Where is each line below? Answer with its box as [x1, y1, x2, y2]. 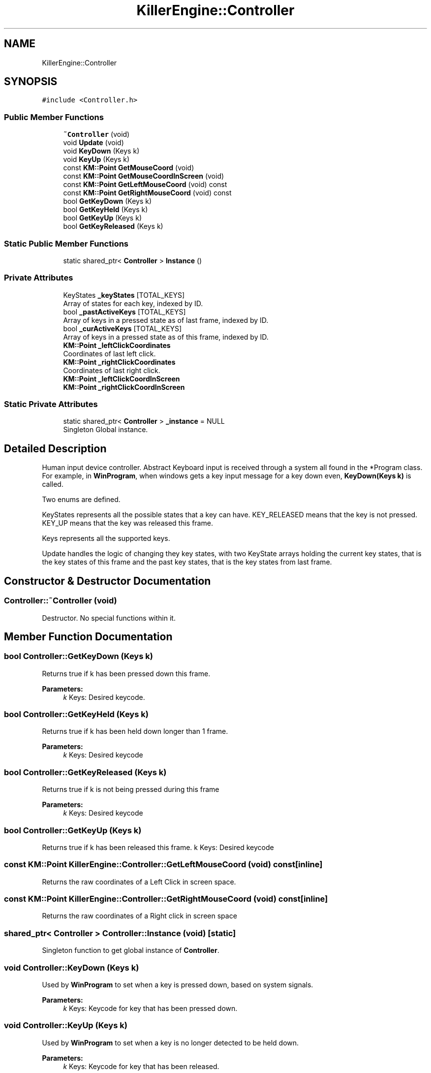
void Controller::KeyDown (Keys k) [4, 962, 139, 973]
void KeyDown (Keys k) [63, 147, 140, 156]
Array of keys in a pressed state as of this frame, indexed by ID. [63, 332, 269, 341]
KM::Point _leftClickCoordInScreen [63, 374, 180, 383]
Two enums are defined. [42, 495, 121, 504]
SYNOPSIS [4, 75, 58, 88]
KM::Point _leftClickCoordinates [63, 341, 171, 349]
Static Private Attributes [4, 399, 98, 410]
